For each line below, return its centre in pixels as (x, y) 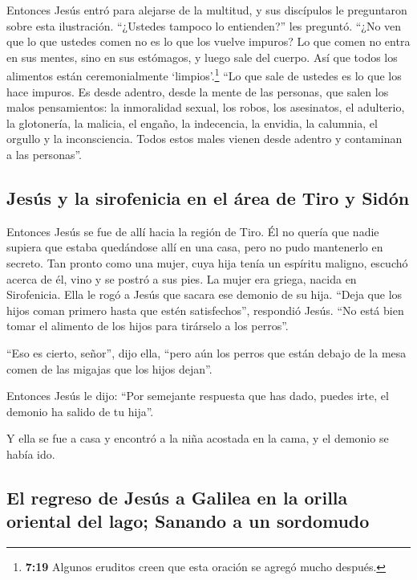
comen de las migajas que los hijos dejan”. (109, 368)
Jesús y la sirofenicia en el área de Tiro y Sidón (208, 197)
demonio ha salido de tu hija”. (80, 411)
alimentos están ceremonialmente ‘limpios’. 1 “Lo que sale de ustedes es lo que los (204, 75)
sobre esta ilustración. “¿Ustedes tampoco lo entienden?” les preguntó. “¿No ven (204, 25)
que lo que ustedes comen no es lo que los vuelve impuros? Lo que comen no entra (208, 41)
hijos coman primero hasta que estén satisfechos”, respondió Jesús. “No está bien (205, 310)
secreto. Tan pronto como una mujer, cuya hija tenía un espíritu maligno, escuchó (207, 262)
